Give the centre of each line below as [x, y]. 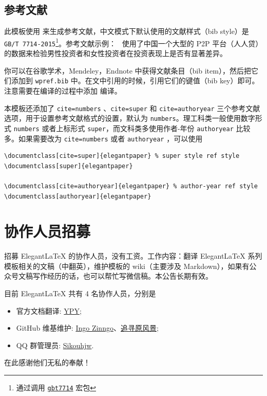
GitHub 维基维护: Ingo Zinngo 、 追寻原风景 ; [87, 328]
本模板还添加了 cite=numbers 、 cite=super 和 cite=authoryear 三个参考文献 [132, 108]
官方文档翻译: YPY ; [49, 310]
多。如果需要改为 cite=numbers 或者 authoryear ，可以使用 [103, 138]
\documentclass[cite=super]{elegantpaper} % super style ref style [122, 156]
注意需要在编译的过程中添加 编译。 [63, 90]
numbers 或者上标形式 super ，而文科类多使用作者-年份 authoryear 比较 [132, 128]
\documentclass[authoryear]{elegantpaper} [78, 196]
